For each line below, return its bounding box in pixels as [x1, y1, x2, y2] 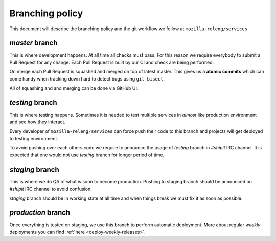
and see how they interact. [9, 119, 66, 125]
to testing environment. [9, 136, 59, 142]
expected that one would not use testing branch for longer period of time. [9, 152, 165, 158]
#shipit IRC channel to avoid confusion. [9, 186, 92, 192]
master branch [9, 39, 58, 47]
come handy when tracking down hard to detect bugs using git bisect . [9, 75, 165, 82]
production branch [9, 208, 71, 217]
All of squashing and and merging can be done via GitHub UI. [9, 85, 139, 91]
